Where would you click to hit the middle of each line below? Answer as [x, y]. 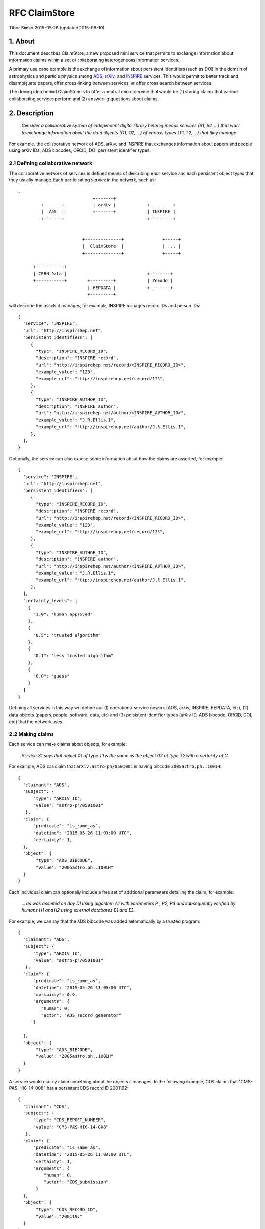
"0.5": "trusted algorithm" [67, 635]
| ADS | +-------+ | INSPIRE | [108, 212]
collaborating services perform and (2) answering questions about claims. [84, 99]
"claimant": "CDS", [46, 1106]
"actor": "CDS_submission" [76, 1182]
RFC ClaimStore [42, 13]
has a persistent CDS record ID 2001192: [88, 1088]
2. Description [31, 113]
